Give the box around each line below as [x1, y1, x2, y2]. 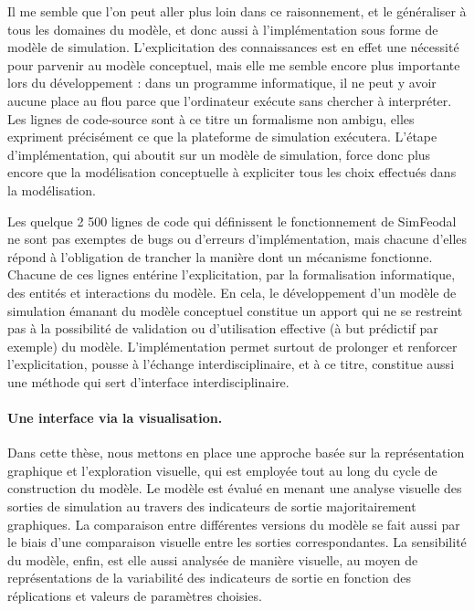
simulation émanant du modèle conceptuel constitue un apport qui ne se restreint [7, 300, 463, 320]
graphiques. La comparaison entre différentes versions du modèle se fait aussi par [7, 514, 460, 533]
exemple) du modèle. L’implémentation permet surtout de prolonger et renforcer [7, 336, 458, 355]
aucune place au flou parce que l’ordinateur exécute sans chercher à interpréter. [7, 90, 452, 110]
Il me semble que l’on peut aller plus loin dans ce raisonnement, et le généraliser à [7, 2, 467, 20]
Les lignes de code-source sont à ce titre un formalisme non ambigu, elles [7, 109, 415, 128]
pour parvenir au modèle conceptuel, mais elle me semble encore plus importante [7, 55, 460, 74]
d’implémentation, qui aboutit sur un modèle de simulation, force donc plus [7, 144, 431, 163]
